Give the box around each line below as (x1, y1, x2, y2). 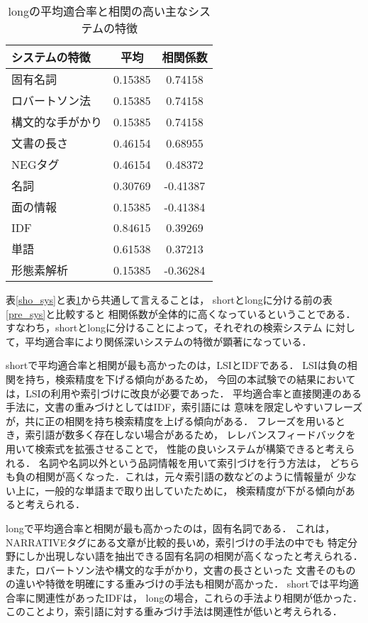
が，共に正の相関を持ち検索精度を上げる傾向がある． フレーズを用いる (6, 413, 336, 428)
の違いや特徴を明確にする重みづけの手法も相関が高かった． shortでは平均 (6, 576, 350, 591)
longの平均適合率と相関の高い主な (8, 3, 188, 19)
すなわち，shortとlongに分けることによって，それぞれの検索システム (6, 320, 323, 335)
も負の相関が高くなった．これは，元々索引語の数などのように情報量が (6, 469, 333, 484)
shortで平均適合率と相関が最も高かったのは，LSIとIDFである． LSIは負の (6, 358, 347, 373)
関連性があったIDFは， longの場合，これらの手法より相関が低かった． (35, 590, 362, 605)
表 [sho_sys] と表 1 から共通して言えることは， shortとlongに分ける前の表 (6, 292, 333, 307)
